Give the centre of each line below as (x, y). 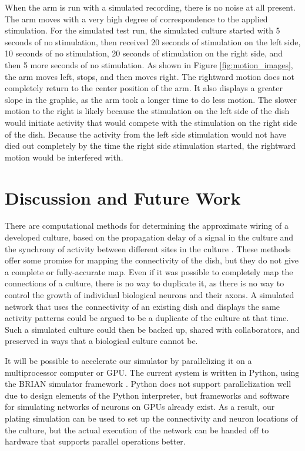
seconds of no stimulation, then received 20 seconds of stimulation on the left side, (153, 41)
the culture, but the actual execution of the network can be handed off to (137, 430)
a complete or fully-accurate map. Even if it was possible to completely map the (149, 271)
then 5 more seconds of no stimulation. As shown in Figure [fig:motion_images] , (149, 64)
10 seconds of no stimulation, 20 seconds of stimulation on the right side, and (144, 53)
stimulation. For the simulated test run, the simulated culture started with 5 (143, 30)
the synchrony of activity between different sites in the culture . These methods (148, 248)
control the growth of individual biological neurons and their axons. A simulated (150, 295)
